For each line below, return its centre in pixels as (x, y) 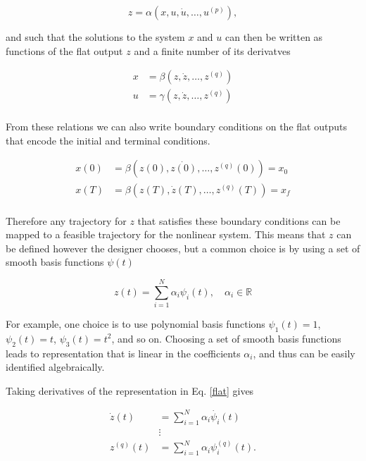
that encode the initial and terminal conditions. (108, 140)
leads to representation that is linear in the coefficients (123, 353)
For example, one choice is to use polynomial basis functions (135, 324)
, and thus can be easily (304, 353)
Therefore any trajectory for (66, 220)
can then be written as (274, 37)
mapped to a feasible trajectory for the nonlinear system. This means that (166, 234)
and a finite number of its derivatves (212, 50)
